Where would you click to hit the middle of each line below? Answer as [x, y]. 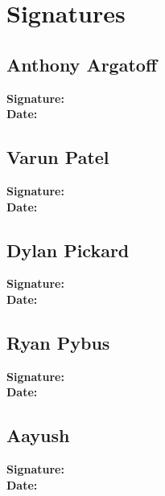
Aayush [38, 435]
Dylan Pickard [68, 250]
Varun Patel [58, 157]
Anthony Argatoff [82, 64]
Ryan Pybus [58, 342]
